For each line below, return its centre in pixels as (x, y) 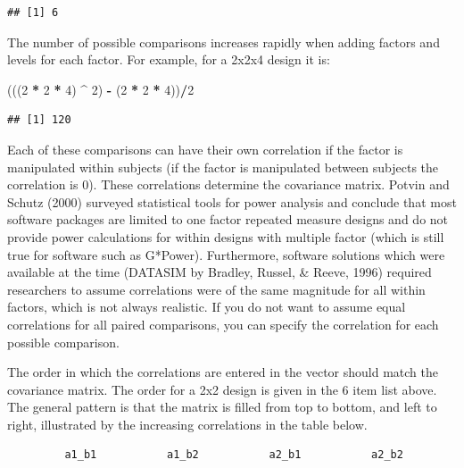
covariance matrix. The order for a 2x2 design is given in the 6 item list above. (222, 389)
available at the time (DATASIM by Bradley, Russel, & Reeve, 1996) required (220, 272)
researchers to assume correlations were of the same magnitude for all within (216, 289)
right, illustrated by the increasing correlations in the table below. (187, 424)
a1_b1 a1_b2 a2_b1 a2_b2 (234, 455)
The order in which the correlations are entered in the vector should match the (223, 372)
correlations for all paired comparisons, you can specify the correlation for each (223, 324)
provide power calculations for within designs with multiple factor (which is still (226, 236)
